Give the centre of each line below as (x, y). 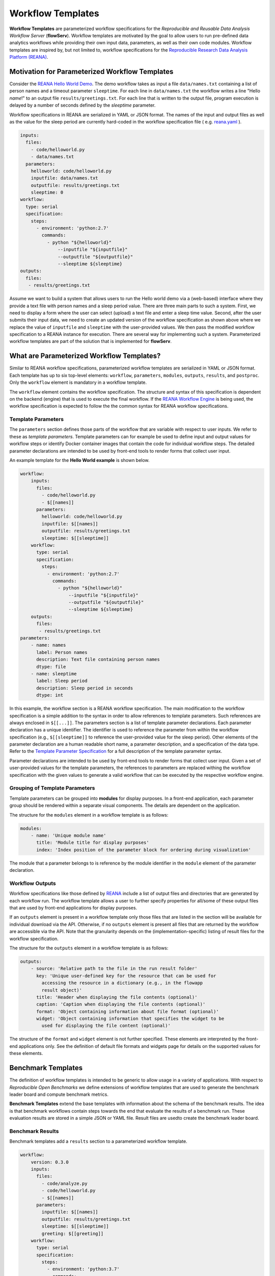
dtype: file (51, 667)
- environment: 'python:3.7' (83, 1269)
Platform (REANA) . (29, 57)
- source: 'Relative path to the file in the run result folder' (114, 969)
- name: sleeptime (54, 673)
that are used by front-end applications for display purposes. (73, 908)
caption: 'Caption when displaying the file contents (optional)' (121, 1004)
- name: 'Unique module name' (68, 835)
